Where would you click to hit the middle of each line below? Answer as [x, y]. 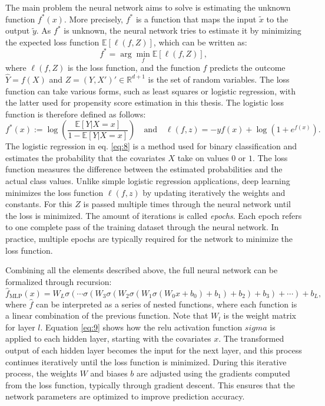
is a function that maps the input [196, 19]
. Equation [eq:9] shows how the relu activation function [141, 327]
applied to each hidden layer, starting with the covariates [108, 338]
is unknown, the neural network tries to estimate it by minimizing [183, 30]
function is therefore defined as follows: [76, 114]
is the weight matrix [260, 315]
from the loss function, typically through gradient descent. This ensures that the [150, 384]
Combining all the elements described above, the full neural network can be [142, 270]
